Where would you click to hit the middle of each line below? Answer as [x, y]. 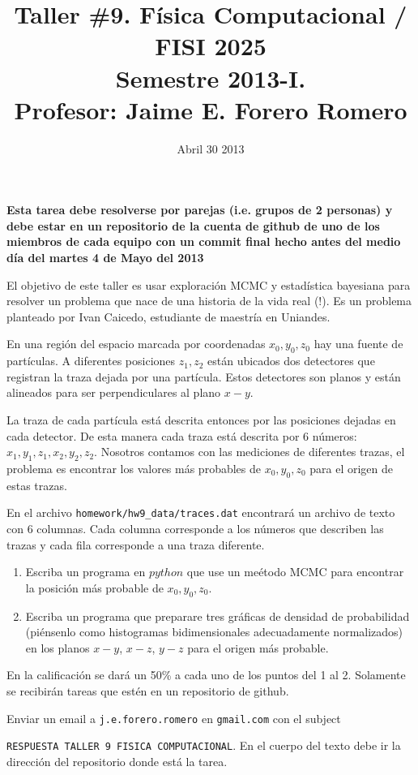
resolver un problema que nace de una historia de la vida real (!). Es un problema [209, 301]
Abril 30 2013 [211, 148]
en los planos [58, 647]
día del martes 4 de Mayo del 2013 [105, 258]
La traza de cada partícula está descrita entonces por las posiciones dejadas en [201, 420]
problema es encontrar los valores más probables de [134, 468]
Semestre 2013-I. [211, 77]
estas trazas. [37, 485]
